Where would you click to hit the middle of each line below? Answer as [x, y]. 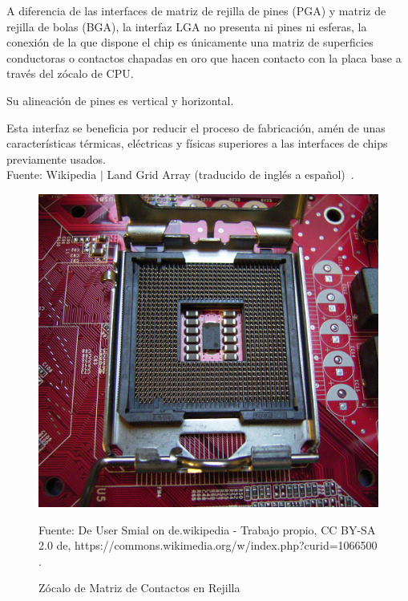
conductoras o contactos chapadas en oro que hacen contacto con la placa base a [204, 57]
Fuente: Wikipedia [52, 175]
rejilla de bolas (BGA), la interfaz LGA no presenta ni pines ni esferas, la [187, 26]
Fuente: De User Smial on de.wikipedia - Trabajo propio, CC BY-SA [207, 529]
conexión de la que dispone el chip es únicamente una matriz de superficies [190, 42]
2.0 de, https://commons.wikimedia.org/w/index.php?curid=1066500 [208, 545]
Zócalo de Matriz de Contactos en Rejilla [139, 588]
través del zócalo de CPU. [70, 73]
